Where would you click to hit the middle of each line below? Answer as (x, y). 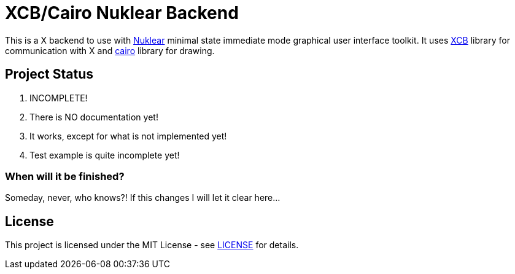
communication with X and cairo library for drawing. (110, 50)
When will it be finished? (65, 176)
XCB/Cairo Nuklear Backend (122, 13)
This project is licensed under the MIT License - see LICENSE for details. (152, 245)
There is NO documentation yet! (94, 117)
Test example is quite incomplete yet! (105, 155)
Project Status (49, 74)
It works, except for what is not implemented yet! (128, 136)
